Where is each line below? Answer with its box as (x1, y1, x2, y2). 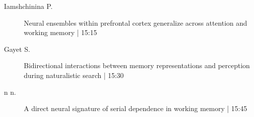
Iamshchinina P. (4, 1, 53, 11)
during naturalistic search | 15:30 (24, 70, 124, 80)
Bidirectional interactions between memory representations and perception (24, 60, 250, 71)
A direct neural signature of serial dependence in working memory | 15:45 (24, 103, 247, 114)
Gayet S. (4, 43, 30, 54)
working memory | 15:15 (24, 27, 97, 38)
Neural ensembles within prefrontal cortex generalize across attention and (24, 17, 248, 28)
